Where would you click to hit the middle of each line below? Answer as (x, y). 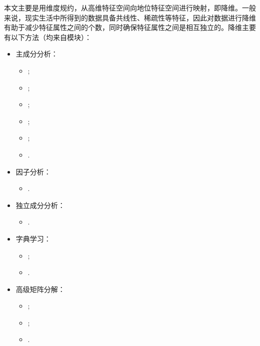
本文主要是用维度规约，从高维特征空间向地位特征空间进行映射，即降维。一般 (130, 7)
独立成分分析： (40, 205)
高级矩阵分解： (40, 289)
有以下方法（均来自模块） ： (48, 37)
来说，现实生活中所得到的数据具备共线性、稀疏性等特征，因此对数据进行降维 (130, 17)
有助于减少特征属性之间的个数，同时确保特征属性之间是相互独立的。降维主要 (130, 27)
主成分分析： (37, 54)
